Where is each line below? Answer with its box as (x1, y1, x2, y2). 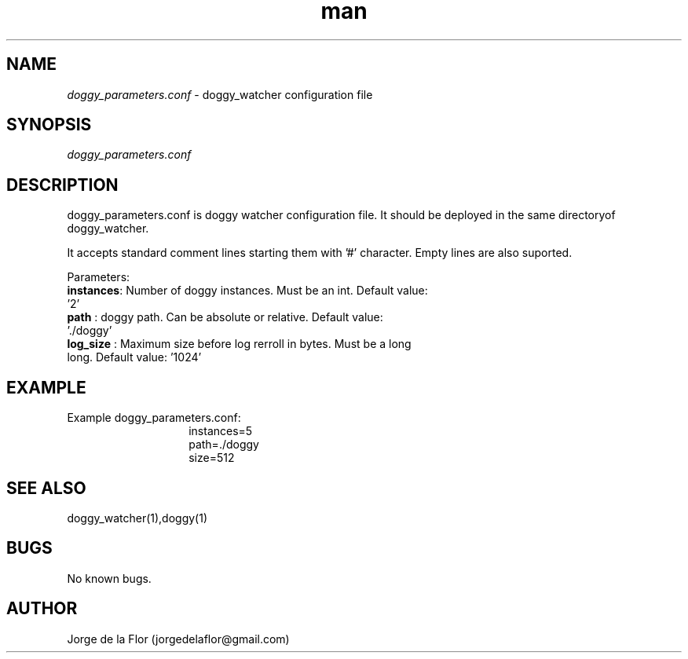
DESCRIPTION (6, 174, 119, 195)
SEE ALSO (6, 478, 86, 498)
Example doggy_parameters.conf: (67, 411, 241, 425)
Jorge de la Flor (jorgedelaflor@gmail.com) (67, 632, 290, 646)
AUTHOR (6, 599, 78, 619)
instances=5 (188, 424, 253, 438)
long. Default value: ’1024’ (67, 350, 202, 364)
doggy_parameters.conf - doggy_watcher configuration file (67, 87, 373, 101)
